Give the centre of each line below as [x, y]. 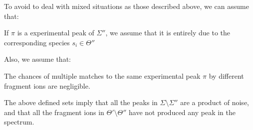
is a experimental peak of [56, 33]
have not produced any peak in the [182, 112]
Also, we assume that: [37, 59]
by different [226, 75]
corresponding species [37, 42]
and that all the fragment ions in [54, 112]
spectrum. [19, 122]
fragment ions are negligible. [47, 85]
